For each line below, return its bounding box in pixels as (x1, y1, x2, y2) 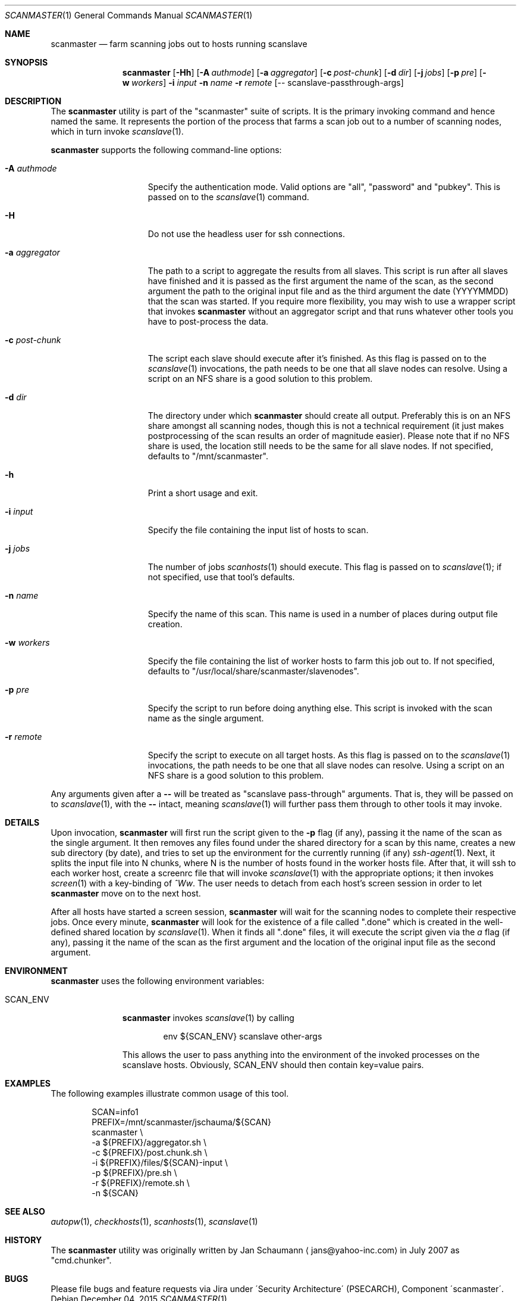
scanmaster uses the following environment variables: (51, 976, 265, 986)
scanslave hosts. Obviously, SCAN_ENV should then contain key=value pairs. (122, 1060, 424, 1070)
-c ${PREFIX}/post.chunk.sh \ (92, 1147, 208, 1157)
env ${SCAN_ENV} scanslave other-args (163, 1031, 322, 1041)
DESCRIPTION (5, 96, 62, 106)
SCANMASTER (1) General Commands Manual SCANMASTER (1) (5, 10, 253, 20)
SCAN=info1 (92, 1107, 139, 1117)
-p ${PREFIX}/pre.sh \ (92, 1168, 177, 1178)
